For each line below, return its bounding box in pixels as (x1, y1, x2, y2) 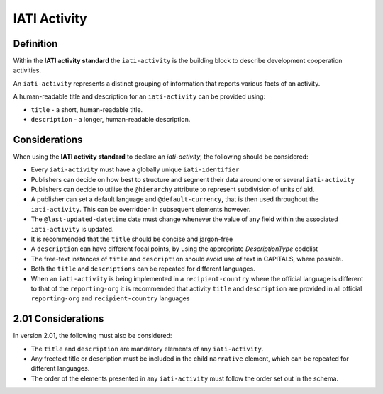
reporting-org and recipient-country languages (30, 294, 190, 303)
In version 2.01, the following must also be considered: (13, 332, 172, 340)
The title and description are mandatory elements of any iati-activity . (30, 344, 264, 353)
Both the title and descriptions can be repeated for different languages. (30, 264, 255, 273)
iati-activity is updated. (30, 225, 114, 233)
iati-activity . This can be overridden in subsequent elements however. (30, 205, 251, 213)
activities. (13, 66, 42, 74)
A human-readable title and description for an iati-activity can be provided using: (13, 92, 266, 101)
